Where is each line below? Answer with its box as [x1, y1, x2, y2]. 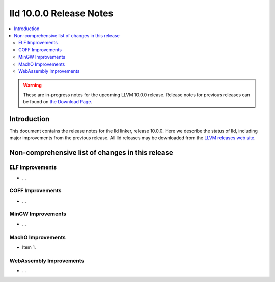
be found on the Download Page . [23, 99, 93, 105]
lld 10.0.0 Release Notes [9, 8, 114, 19]
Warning [23, 82, 42, 89]
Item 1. [22, 244, 36, 250]
